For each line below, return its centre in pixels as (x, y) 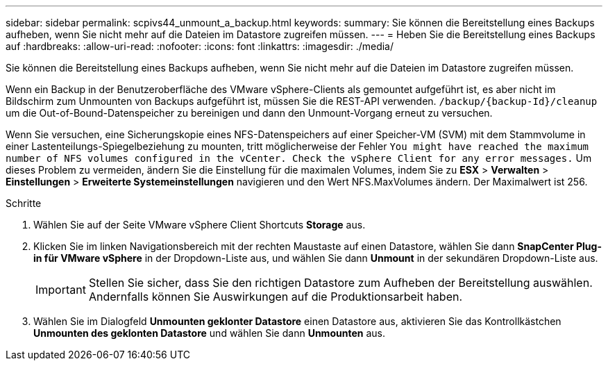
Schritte (24, 203)
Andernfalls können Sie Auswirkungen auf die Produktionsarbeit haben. (276, 297)
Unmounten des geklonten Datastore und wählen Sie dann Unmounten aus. (209, 333)
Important (61, 290)
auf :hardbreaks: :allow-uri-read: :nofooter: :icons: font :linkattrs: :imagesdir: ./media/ (200, 46)
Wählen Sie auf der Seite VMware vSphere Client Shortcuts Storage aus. (200, 225)
